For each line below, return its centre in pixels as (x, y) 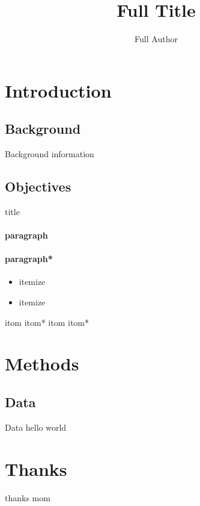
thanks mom (28, 497)
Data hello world (36, 427)
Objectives (38, 186)
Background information (50, 154)
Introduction (58, 90)
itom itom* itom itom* (47, 322)
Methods (42, 364)
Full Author (156, 39)
